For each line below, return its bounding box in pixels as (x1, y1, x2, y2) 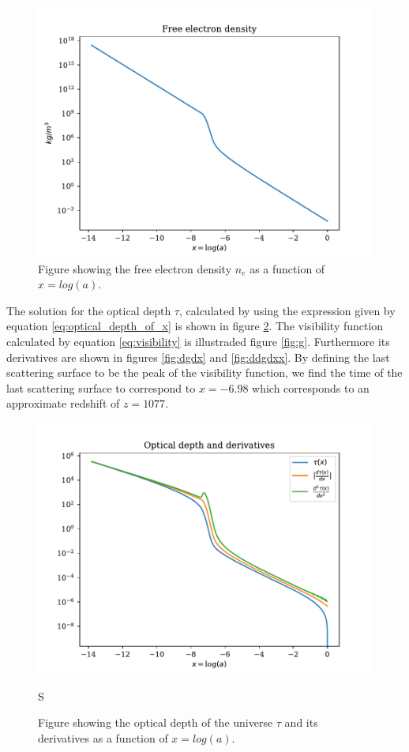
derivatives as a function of (38, 729, 168, 746)
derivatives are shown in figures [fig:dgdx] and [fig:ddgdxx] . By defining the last (6, 348, 390, 365)
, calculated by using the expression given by (178, 302, 396, 318)
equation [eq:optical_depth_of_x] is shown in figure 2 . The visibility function (6, 318, 384, 334)
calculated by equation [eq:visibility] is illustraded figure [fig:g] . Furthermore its (6, 333, 390, 349)
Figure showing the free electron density (38, 260, 232, 276)
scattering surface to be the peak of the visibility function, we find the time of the (6, 364, 403, 381)
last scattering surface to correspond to (6, 379, 196, 396)
